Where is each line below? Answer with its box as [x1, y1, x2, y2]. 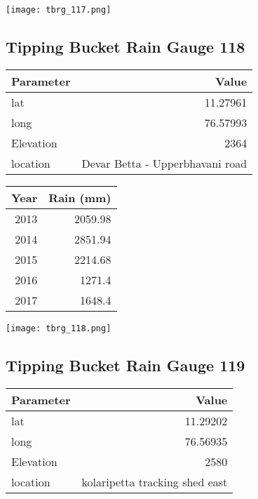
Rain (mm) [48, 189, 111, 206]
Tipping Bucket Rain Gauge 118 [6, 36, 245, 58]
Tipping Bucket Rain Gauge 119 [6, 354, 245, 375]
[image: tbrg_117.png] [6, 5, 111, 15]
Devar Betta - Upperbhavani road [81, 154, 247, 171]
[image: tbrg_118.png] [6, 323, 111, 333]
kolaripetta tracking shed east [81, 473, 228, 490]
